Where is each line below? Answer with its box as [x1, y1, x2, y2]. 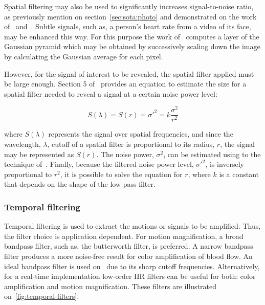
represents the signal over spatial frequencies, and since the [48, 128, 233, 139]
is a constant [219, 168, 259, 179]
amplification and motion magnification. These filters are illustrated [4, 280, 216, 291]
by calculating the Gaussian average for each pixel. [4, 51, 163, 61]
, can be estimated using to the [163, 148, 261, 159]
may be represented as [4, 148, 74, 159]
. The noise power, [96, 148, 154, 159]
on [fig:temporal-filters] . [4, 291, 79, 301]
